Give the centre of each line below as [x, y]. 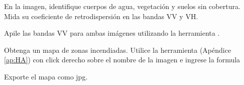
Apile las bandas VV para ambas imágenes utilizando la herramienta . [112, 33]
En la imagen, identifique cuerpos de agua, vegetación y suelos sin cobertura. [122, 6]
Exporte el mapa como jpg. [46, 76]
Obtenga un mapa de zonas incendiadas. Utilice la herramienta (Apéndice [118, 50]
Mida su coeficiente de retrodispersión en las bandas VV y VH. [101, 16]
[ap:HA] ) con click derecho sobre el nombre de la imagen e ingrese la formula [122, 60]
